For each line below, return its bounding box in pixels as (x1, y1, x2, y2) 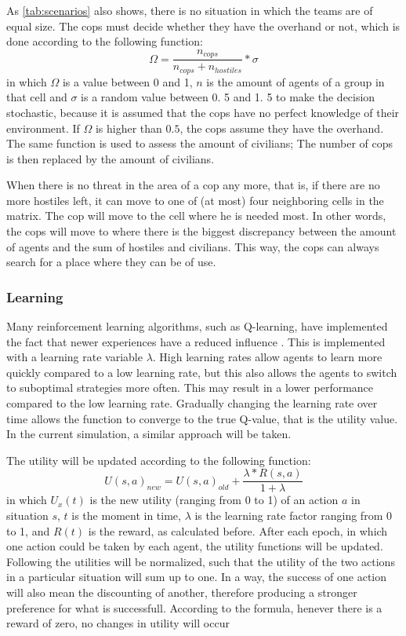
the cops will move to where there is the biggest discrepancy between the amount (6, 223, 397, 239)
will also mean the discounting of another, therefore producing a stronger (6, 584, 357, 601)
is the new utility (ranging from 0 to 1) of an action (89, 492, 339, 508)
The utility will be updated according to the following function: (6, 451, 311, 468)
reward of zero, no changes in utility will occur (6, 615, 230, 631)
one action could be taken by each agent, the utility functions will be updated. (6, 538, 383, 554)
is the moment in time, (71, 507, 181, 524)
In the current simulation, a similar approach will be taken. (6, 426, 292, 442)
